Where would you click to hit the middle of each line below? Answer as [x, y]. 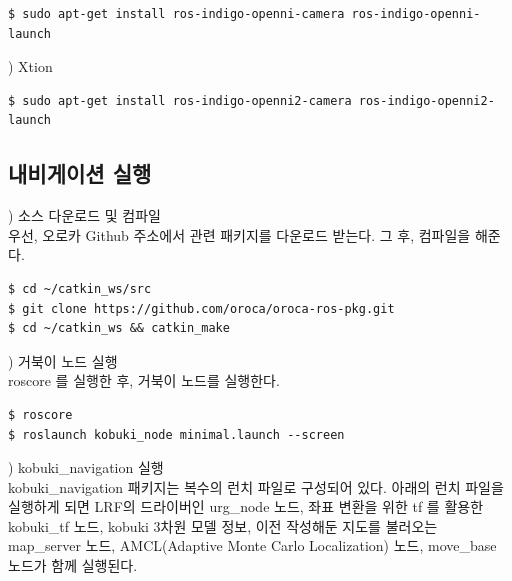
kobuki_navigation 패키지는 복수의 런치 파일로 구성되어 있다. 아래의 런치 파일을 [256, 486]
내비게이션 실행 [80, 173]
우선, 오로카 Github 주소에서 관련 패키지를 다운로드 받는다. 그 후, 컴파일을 [239, 234]
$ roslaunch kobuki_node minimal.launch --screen [176, 434]
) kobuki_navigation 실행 [86, 467]
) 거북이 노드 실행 [63, 360]
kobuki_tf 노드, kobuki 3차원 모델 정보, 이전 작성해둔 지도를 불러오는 [223, 525]
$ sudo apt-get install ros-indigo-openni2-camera [180, 100]
